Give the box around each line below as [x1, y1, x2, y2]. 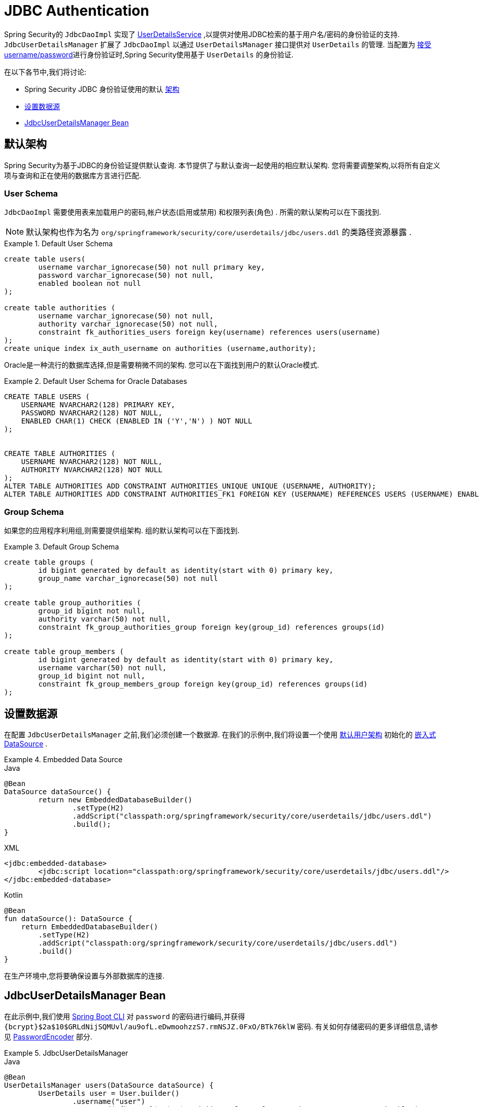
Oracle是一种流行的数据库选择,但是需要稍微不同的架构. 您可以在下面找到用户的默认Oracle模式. [4, 361, 319, 370]
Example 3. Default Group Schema [4, 542, 119, 551]
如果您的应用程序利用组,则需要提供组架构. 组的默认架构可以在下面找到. [4, 526, 240, 535]
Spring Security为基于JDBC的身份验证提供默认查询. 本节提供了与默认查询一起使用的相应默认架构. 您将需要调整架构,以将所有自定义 [4, 160, 440, 170]
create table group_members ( [4, 647, 124, 656]
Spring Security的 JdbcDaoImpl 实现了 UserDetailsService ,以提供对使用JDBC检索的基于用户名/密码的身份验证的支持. [4, 29, 400, 39]
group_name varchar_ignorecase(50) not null [38, 574, 218, 583]
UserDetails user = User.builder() [38, 1089, 180, 1097]
